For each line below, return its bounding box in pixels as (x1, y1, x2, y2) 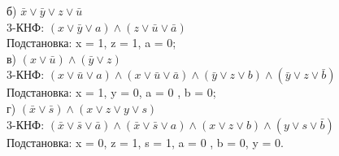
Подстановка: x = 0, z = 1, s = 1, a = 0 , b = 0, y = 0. (7, 133, 284, 150)
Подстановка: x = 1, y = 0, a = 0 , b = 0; (7, 84, 216, 101)
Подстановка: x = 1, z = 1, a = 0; (7, 34, 176, 51)
